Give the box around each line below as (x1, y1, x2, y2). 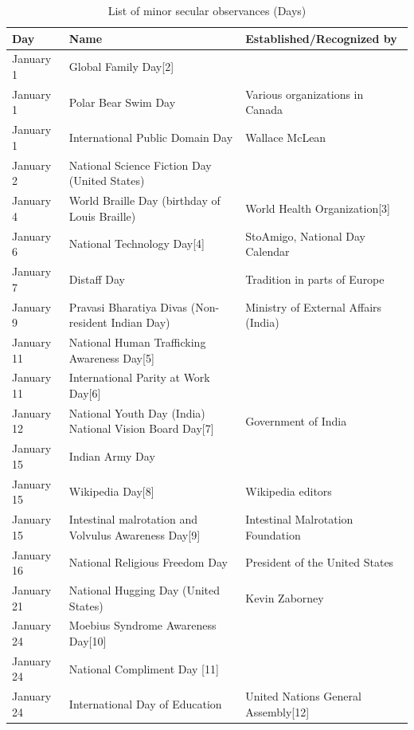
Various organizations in (245, 85, 364, 102)
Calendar (245, 243, 290, 260)
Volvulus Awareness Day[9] (68, 526, 201, 543)
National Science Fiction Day (68, 156, 212, 173)
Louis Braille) (68, 207, 136, 224)
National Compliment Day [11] (68, 660, 219, 677)
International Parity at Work (68, 369, 210, 386)
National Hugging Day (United (68, 582, 221, 598)
